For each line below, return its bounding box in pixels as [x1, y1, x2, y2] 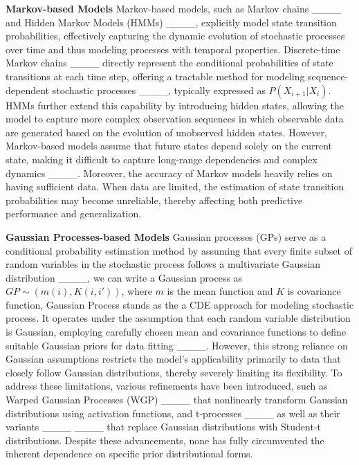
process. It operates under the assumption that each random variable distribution [6, 311, 351, 325]
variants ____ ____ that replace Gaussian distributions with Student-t [6, 419, 322, 434]
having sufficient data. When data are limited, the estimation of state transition [6, 179, 344, 194]
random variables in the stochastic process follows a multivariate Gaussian [6, 257, 321, 271]
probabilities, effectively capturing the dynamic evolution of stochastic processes [6, 28, 345, 43]
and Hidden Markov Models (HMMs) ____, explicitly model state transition [6, 15, 337, 29]
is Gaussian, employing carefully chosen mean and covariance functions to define [6, 325, 347, 339]
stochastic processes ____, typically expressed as [52, 82, 266, 97]
